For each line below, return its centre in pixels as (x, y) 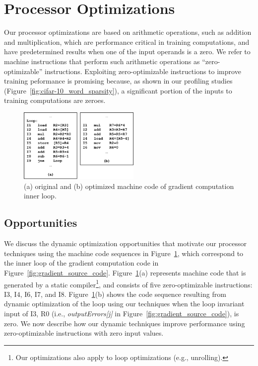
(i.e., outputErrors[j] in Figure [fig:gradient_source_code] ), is (145, 314)
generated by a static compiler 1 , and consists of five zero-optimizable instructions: (128, 283)
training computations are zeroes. (55, 100)
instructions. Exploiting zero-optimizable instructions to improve (143, 71)
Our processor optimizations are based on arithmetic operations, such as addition (128, 32)
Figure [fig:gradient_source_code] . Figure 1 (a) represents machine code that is (125, 273)
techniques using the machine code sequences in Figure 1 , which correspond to (124, 253)
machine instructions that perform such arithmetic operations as (102, 61)
